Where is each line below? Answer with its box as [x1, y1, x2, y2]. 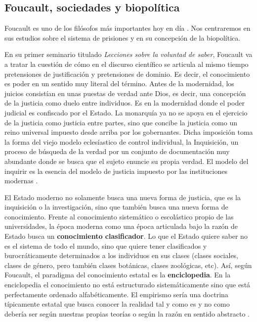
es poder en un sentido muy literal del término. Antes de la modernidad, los [4, 78, 234, 89]
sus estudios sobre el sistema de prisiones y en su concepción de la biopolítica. [4, 32, 241, 43]
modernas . [4, 175, 38, 186]
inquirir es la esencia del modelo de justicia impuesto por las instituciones [4, 165, 227, 176]
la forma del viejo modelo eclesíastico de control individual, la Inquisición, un [4, 136, 239, 147]
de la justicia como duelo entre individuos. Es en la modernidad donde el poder [4, 98, 245, 108]
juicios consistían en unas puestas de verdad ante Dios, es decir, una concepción [4, 88, 246, 98]
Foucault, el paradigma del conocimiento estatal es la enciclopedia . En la [4, 269, 231, 280]
